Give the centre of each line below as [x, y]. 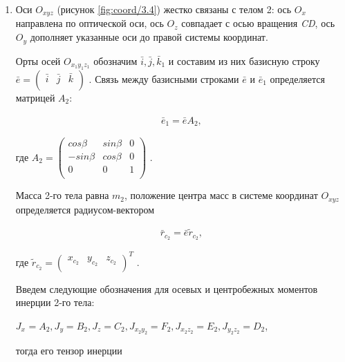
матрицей [35, 97]
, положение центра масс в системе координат [221, 195]
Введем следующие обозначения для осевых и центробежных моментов [167, 288]
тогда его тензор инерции [69, 351]
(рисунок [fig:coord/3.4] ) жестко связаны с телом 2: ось [174, 9]
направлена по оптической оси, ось [90, 23]
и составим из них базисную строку [244, 60]
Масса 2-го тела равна [62, 195]
